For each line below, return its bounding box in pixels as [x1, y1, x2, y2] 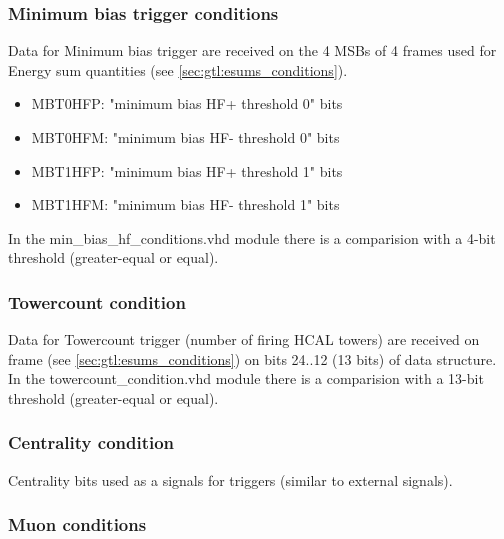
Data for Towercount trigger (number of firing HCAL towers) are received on [8, 329, 480, 350]
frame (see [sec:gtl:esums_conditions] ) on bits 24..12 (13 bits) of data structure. [8, 348, 497, 369]
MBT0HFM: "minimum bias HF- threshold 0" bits [31, 127, 340, 147]
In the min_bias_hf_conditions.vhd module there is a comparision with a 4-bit [8, 227, 496, 248]
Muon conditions [8, 512, 147, 537]
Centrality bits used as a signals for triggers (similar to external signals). [8, 469, 453, 490]
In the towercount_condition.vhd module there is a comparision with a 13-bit [8, 368, 484, 389]
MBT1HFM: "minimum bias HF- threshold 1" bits [31, 194, 340, 215]
